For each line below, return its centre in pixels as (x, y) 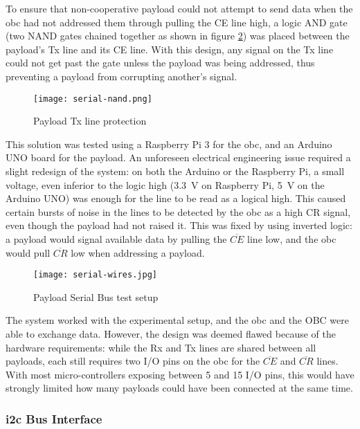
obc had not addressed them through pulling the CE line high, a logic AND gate (177, 22)
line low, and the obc (292, 238)
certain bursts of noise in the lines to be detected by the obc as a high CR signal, (178, 211)
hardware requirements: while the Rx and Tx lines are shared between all (161, 347)
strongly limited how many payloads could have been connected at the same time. (179, 388)
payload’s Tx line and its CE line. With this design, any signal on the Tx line (170, 49)
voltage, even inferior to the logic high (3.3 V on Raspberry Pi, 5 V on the (165, 184)
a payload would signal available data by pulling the (116, 238)
